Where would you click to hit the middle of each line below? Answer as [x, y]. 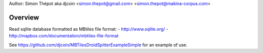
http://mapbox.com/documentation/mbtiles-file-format [64, 36]
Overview [24, 17]
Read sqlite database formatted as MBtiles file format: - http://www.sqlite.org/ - [89, 29]
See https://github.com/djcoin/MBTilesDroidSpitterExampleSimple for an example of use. [98, 45]
